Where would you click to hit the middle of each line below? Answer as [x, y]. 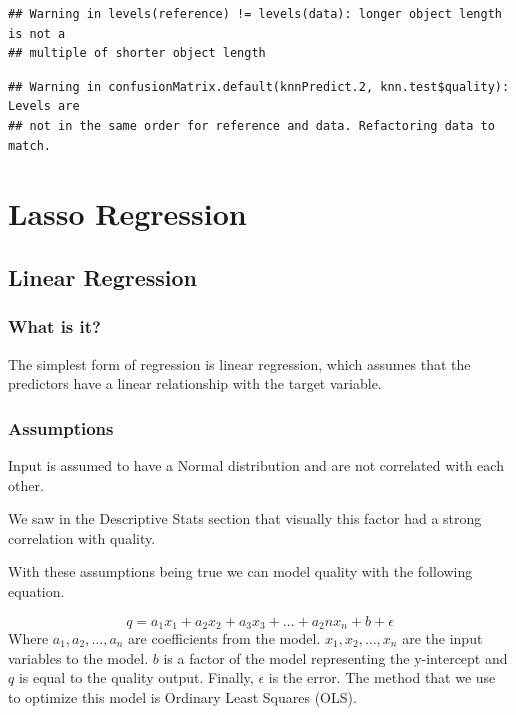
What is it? [54, 326]
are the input [442, 637]
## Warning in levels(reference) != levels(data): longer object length [255, 14]
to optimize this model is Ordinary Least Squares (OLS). [182, 696]
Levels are [44, 106]
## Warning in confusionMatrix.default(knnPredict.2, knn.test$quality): [259, 86]
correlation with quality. [82, 537]
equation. [36, 590]
